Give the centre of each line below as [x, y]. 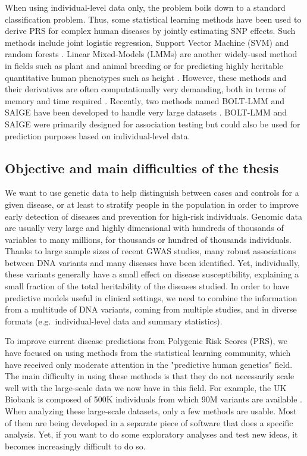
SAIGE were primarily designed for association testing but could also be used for [153, 124]
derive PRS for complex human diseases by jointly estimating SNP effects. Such [150, 31]
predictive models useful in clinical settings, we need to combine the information [151, 297]
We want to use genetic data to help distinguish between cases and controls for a [152, 193]
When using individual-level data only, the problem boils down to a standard [145, 7]
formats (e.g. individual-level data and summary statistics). [114, 321]
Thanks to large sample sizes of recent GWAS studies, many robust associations [151, 251]
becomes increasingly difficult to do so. [75, 446]
